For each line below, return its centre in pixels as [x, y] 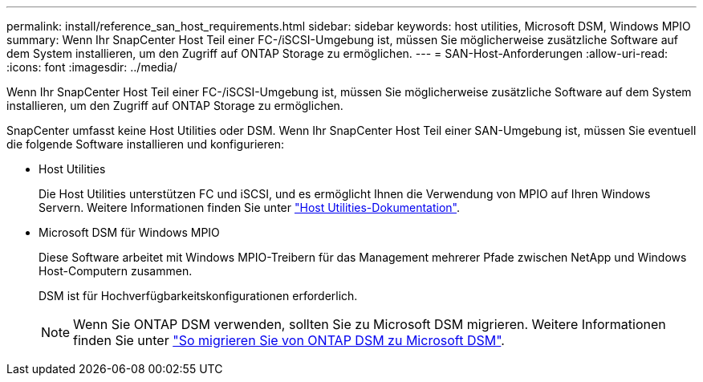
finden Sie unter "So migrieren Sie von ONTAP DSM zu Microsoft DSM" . [289, 340]
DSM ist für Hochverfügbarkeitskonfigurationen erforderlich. [198, 296]
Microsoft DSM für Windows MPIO [129, 232]
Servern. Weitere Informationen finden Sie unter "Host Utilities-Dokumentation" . [250, 207]
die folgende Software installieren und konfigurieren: [145, 144]
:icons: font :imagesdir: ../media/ [92, 67]
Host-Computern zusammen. [116, 271]
